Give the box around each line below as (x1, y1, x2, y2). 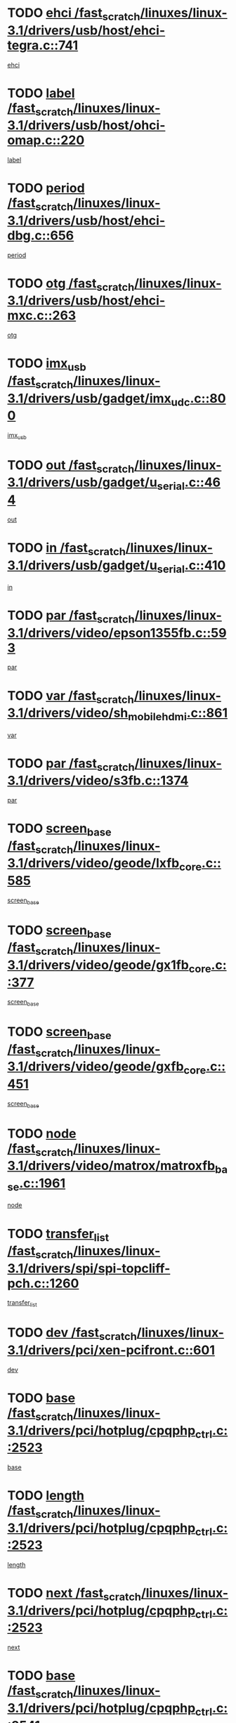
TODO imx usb (7, 356, 86, 374)
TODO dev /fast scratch (7, 1325, 137, 1344)
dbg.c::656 (7, 227, 74, 243)
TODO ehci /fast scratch (7, 5, 140, 23)
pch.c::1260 (7, 1275, 79, 1291)
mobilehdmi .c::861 (127, 705, 228, 723)
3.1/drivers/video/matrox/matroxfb (7, 1158, 216, 1174)
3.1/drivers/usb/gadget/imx (7, 390, 172, 406)
